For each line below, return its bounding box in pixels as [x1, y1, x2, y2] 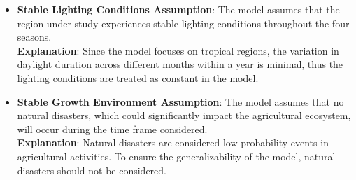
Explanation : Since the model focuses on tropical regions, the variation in [17, 43, 339, 57]
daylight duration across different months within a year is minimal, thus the [17, 57, 343, 71]
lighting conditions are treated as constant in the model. [17, 70, 259, 85]
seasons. [17, 29, 52, 44]
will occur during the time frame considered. [17, 121, 208, 136]
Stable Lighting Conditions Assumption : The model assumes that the [17, 2, 340, 16]
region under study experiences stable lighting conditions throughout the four [17, 15, 350, 30]
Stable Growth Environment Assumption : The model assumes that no [17, 94, 344, 109]
